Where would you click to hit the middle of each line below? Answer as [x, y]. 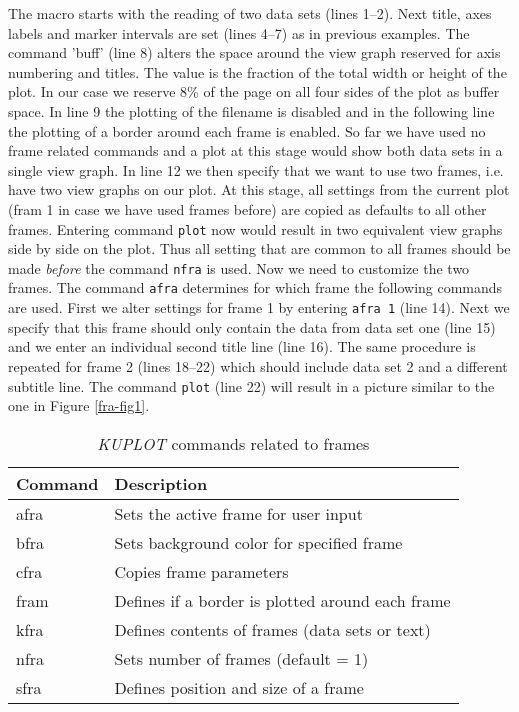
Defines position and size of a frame [239, 687]
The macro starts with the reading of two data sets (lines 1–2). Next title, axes [250, 13]
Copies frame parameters [201, 571]
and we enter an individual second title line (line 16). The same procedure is [242, 346]
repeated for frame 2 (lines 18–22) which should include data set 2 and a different [258, 365]
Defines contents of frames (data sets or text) [272, 629]
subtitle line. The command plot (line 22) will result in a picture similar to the [251, 385]
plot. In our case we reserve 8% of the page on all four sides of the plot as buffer [254, 91]
